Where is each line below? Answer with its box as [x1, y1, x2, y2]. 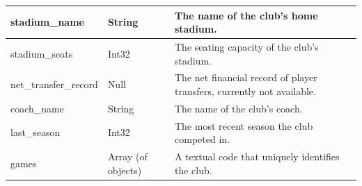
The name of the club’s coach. [175, 101, 303, 115]
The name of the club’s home [175, 8, 318, 22]
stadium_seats [10, 46, 73, 60]
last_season [10, 125, 61, 139]
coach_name [10, 101, 64, 115]
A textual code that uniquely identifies [175, 149, 340, 164]
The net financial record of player [175, 70, 317, 85]
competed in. [175, 132, 230, 146]
